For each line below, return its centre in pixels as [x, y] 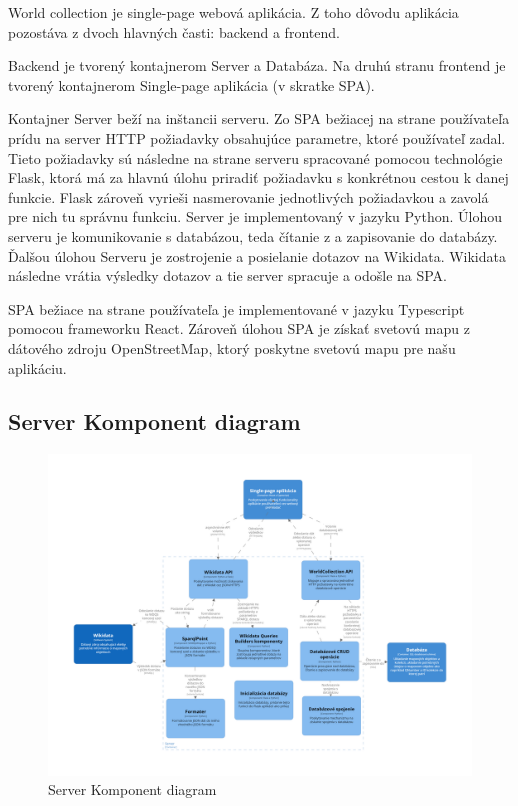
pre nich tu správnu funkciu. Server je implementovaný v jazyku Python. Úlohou [255, 216]
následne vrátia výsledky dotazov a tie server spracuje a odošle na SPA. [228, 275]
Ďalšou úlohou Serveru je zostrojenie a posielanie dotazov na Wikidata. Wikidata [257, 255]
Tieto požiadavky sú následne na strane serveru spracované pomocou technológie [255, 157]
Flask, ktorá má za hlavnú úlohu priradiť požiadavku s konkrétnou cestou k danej [258, 177]
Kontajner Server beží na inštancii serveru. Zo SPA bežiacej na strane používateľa [259, 118]
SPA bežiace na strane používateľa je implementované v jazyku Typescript [236, 308]
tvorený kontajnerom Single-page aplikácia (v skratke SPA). [191, 84]
